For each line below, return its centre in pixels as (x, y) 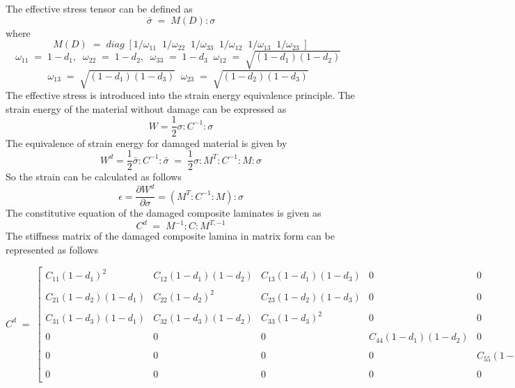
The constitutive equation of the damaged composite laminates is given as (164, 213)
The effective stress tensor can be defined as (99, 8)
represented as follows (52, 250)
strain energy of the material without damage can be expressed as (146, 108)
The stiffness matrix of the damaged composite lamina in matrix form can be (170, 236)
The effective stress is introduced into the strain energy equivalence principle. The (180, 95)
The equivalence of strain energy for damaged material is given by (146, 142)
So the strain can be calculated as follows (94, 177)
